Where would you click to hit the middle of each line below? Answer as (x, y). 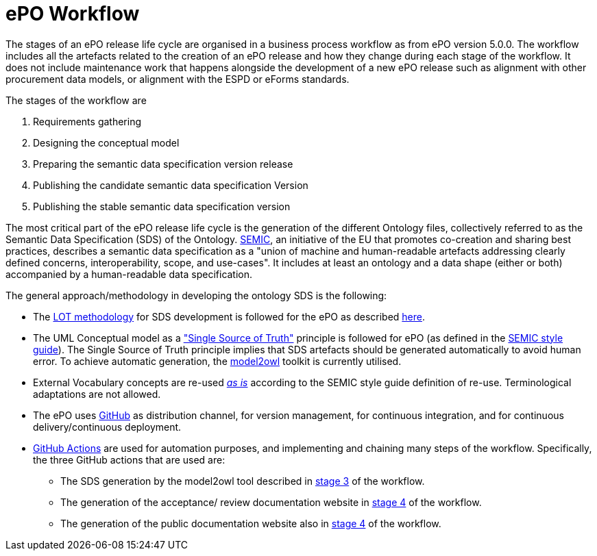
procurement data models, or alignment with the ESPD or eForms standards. (178, 79)
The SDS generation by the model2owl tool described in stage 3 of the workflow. (243, 481)
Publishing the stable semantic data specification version (162, 206)
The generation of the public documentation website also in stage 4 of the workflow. (251, 523)
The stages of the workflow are (76, 100)
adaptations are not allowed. (97, 394)
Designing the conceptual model (106, 142)
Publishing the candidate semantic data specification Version (171, 185)
